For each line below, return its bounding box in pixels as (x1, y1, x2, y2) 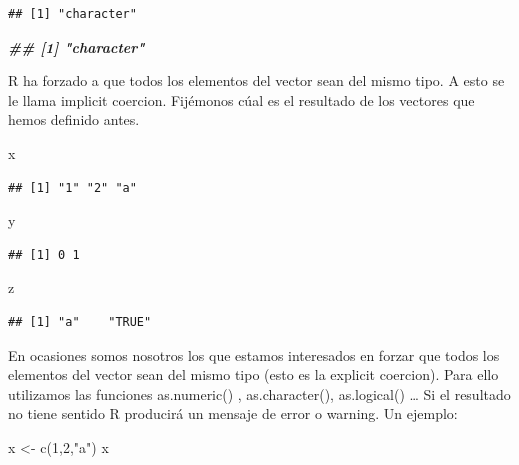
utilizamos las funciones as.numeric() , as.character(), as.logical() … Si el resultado (8, 383, 511, 404)
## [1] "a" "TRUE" (8, 314, 152, 329)
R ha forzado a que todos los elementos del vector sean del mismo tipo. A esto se (8, 70, 505, 91)
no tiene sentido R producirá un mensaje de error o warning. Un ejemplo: (8, 403, 458, 424)
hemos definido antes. (8, 109, 140, 130)
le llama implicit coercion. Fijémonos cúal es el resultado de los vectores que (8, 89, 475, 110)
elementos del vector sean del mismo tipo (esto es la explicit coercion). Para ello (8, 364, 499, 385)
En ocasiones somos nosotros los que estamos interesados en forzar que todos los (8, 344, 500, 365)
